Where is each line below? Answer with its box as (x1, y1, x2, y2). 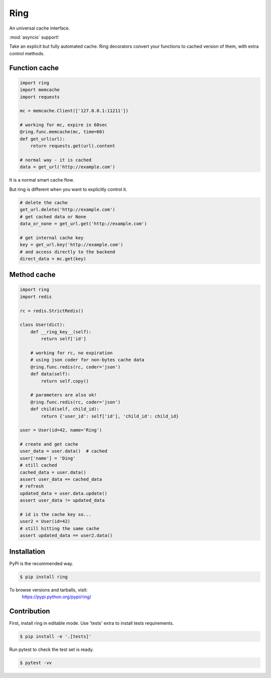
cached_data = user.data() (20, 469, 86, 475)
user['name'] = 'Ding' (20, 455, 76, 461)
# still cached (20, 462, 57, 468)
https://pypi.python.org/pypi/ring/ (22, 594, 91, 600)
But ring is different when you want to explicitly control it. (9, 186, 127, 192)
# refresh (20, 483, 44, 489)
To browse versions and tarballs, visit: (9, 587, 88, 593)
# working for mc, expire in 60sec (20, 122, 107, 128)
